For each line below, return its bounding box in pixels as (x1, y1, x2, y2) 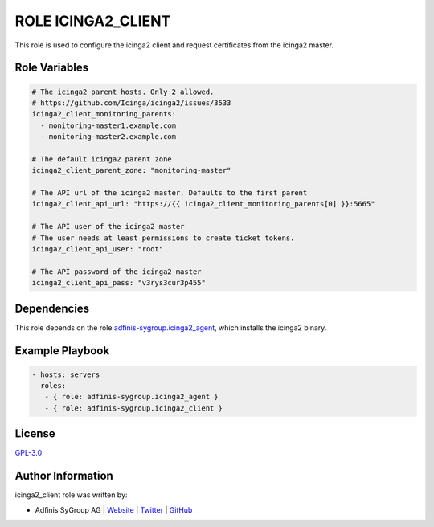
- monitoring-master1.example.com (40, 121, 177, 130)
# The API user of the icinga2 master (31, 222, 185, 231)
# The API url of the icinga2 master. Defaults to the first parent (31, 189, 308, 198)
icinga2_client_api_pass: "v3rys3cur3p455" (31, 278, 207, 288)
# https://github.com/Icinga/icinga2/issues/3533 (31, 98, 231, 108)
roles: (40, 382, 67, 390)
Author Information (14, 469, 114, 483)
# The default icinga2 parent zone (31, 154, 172, 164)
